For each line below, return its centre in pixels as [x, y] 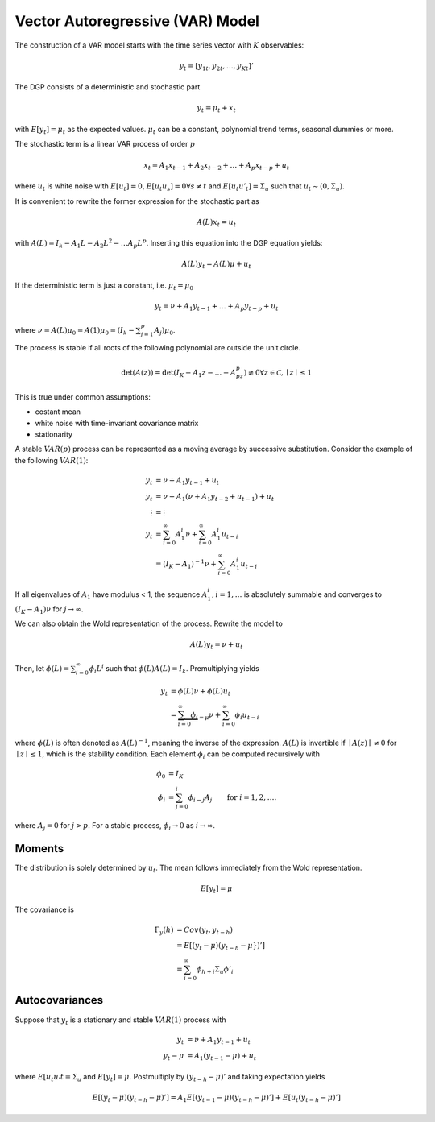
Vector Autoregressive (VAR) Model [137, 21]
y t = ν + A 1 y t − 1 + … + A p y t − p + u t [216, 307]
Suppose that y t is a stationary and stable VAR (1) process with [120, 1021]
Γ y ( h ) [164, 930]
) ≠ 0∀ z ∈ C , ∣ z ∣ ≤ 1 [278, 372]
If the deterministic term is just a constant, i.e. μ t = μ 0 [104, 286]
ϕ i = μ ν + [206, 716]
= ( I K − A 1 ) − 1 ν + [186, 565]
